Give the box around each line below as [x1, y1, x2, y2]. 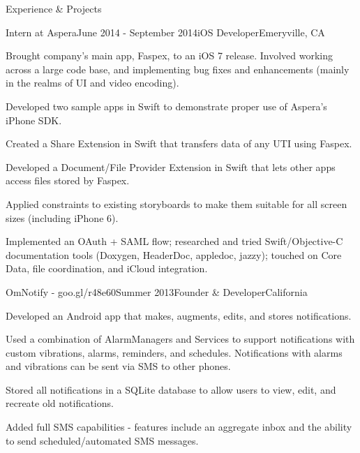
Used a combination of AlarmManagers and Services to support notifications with [6, 332, 355, 346]
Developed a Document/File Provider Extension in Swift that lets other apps [6, 159, 336, 174]
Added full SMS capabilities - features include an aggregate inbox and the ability [6, 419, 352, 434]
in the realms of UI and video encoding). [6, 75, 179, 90]
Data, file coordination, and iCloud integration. [6, 261, 208, 276]
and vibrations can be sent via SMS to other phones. [6, 359, 231, 373]
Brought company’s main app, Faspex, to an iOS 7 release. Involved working [6, 48, 333, 63]
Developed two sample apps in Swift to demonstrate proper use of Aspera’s [6, 98, 327, 113]
